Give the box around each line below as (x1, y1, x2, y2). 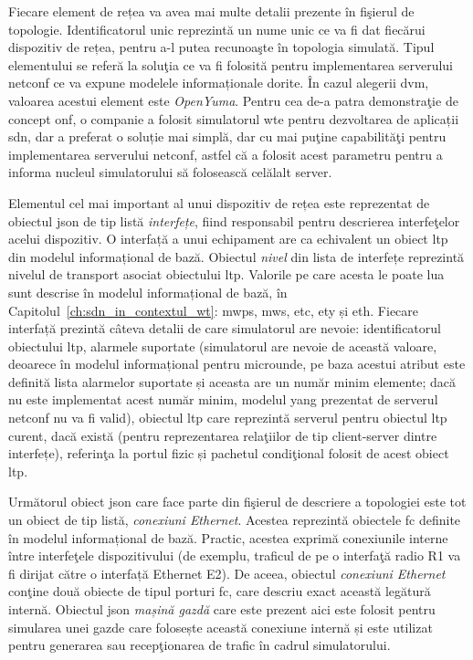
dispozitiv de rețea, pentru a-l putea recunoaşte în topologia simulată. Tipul (8, 37, 435, 57)
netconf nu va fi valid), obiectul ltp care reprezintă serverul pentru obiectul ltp (8, 408, 447, 427)
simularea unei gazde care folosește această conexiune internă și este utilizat (8, 617, 433, 636)
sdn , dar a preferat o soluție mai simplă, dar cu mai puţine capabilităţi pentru (8, 127, 447, 146)
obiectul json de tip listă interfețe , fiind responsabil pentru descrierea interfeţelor (8, 211, 460, 230)
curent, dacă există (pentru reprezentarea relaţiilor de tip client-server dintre (8, 425, 437, 445)
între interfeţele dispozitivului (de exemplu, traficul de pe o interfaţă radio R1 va (8, 546, 461, 565)
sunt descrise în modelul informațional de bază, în (8, 282, 288, 301)
